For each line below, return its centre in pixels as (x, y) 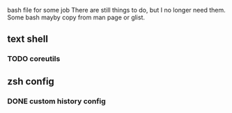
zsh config (31, 81)
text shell (28, 39)
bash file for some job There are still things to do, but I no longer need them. (116, 10)
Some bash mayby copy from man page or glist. (76, 17)
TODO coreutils (34, 59)
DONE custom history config (56, 101)
